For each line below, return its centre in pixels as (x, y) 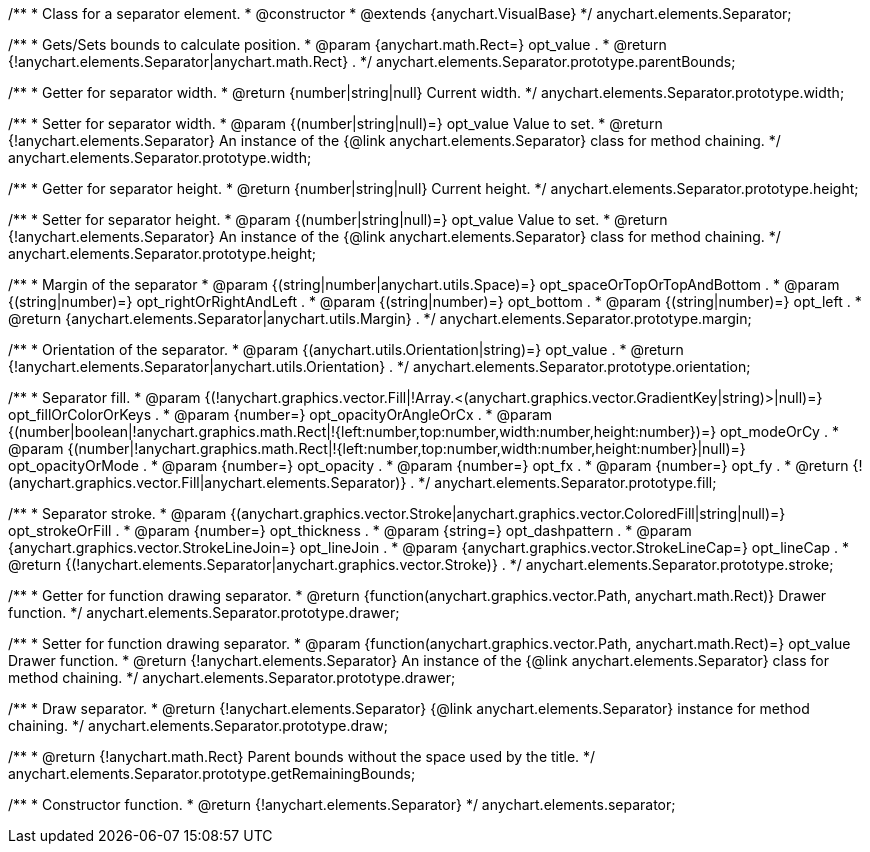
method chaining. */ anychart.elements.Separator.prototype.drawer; (232, 677)
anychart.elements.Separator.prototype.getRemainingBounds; (212, 773)
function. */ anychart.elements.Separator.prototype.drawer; (204, 612)
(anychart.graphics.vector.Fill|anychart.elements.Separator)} (207, 482)
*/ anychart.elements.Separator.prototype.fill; (567, 482)
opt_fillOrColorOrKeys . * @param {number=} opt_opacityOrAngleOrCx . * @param (280, 414)
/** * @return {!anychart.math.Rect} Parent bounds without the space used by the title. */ (302, 756)
